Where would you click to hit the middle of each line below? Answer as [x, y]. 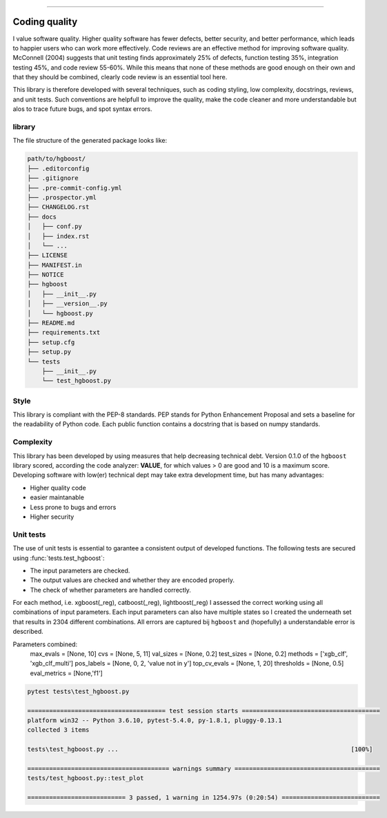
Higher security [52, 517]
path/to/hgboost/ [57, 159]
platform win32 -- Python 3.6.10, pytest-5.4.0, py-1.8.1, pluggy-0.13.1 [155, 720]
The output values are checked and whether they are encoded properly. [132, 580]
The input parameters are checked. [80, 570]
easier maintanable [57, 497]
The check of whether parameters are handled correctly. [110, 590]
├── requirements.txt [64, 332]
